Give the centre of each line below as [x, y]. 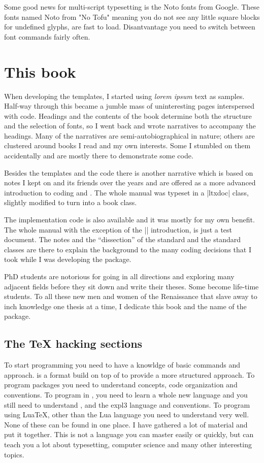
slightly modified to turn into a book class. [71, 202]
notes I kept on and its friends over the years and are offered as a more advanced [130, 183]
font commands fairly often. [47, 36]
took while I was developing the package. [68, 259]
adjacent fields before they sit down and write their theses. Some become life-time [131, 286]
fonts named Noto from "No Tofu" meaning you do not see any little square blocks [132, 16]
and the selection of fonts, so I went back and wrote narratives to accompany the [130, 126]
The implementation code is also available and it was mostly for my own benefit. [129, 220]
